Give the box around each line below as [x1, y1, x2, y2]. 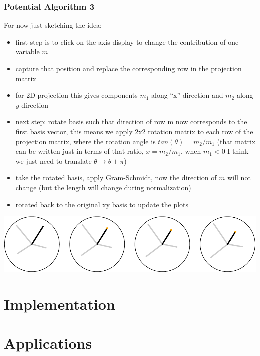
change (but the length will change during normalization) [15, 182, 191, 192]
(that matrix [217, 136, 256, 146]
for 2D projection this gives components [15, 90, 138, 100]
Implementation [4, 293, 115, 314]
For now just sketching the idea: [4, 20, 102, 30]
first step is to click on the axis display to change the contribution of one [15, 36, 239, 47]
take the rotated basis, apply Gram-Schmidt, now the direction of [15, 172, 217, 183]
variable [15, 46, 40, 57]
